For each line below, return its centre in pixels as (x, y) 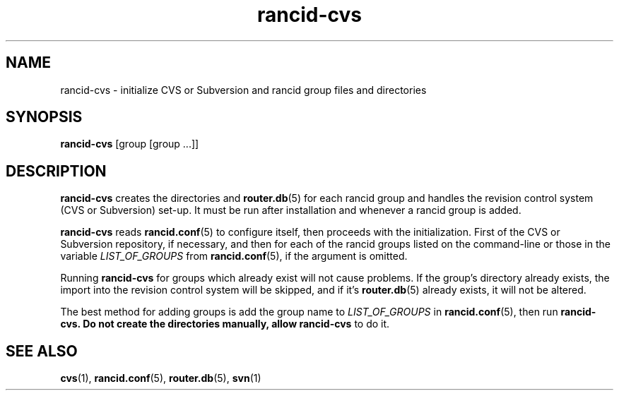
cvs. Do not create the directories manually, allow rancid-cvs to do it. (225, 324)
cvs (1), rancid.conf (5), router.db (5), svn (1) (161, 378)
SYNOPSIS (44, 117)
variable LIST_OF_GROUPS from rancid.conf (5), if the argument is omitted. (234, 256)
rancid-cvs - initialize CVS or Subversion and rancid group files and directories (243, 90)
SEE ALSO (42, 351)
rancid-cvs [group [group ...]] (130, 144)
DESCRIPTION (56, 171)
